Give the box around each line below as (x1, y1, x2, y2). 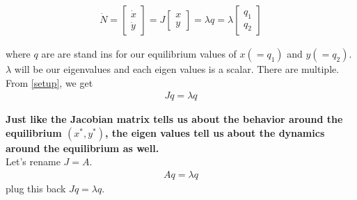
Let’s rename (6, 154, 61, 169)
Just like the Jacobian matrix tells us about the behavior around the (6, 112, 343, 126)
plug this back (6, 181, 66, 196)
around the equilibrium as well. (6, 140, 159, 155)
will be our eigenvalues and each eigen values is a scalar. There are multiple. (14, 62, 340, 76)
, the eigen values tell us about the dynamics (104, 125, 325, 140)
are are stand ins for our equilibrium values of (41, 47, 237, 61)
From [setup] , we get (6, 75, 93, 90)
